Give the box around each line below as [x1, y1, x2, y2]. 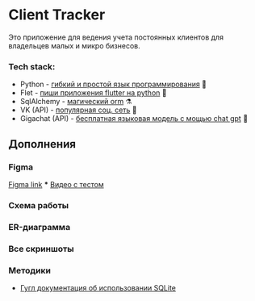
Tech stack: [8, 61, 56, 72]
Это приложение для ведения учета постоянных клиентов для [8, 32, 224, 42]
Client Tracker [8, 6, 106, 24]
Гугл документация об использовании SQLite [19, 282, 176, 292]
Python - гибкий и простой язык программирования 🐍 [19, 79, 207, 90]
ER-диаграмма [8, 221, 71, 232]
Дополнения [8, 137, 77, 151]
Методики [8, 265, 51, 276]
